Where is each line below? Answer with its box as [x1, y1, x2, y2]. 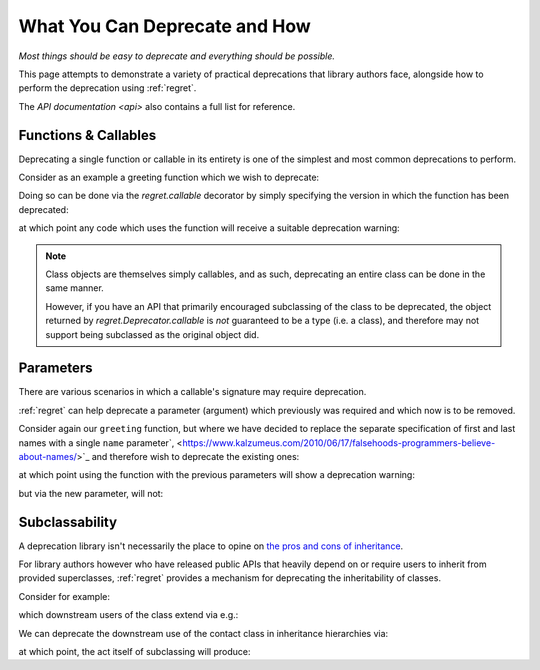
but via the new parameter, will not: [18, 487, 164, 499]
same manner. [45, 282, 104, 294]
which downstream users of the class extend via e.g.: [18, 609, 239, 621]
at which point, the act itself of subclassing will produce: [18, 646, 251, 658]
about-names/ [18, 451, 77, 462]
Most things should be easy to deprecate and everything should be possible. [18, 50, 335, 62]
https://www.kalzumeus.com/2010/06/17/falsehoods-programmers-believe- [181, 436, 496, 449]
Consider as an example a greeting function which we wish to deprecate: [18, 171, 320, 184]
